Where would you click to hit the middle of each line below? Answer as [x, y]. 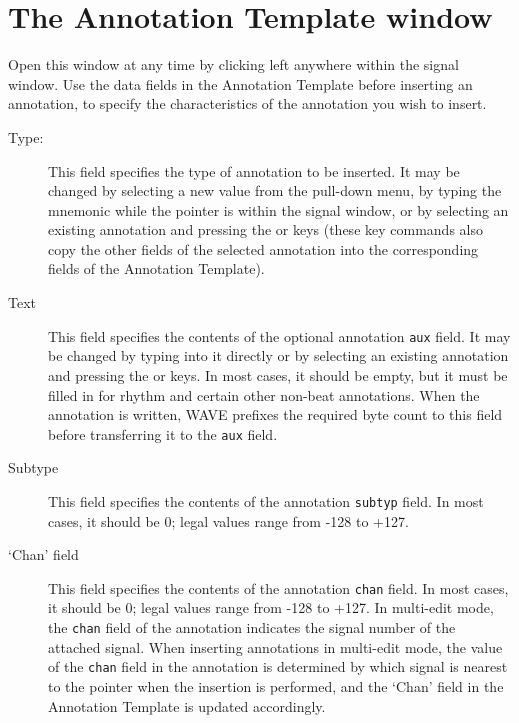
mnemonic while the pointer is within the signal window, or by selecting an [278, 209]
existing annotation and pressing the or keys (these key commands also [265, 229]
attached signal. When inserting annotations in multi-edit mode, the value [275, 646]
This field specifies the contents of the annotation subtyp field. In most [266, 500]
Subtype [33, 467]
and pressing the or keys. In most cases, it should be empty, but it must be [278, 374]
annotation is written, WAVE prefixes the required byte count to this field [275, 414]
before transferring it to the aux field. [163, 433]
